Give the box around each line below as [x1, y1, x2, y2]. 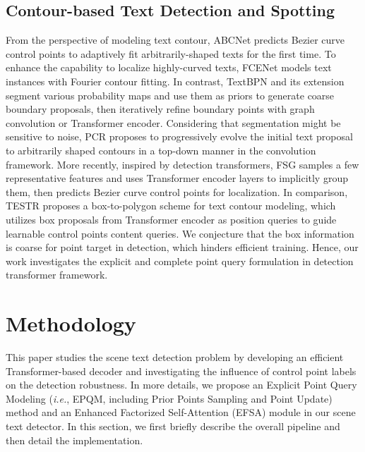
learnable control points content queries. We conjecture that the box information [6, 226, 354, 240]
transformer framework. [6, 267, 108, 282]
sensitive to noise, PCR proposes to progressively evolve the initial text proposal [6, 129, 353, 144]
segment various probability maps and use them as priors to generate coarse [6, 87, 335, 102]
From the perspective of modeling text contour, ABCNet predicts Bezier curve [6, 32, 345, 47]
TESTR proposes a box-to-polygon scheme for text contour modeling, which [6, 198, 336, 213]
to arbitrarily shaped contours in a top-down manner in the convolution [6, 142, 316, 157]
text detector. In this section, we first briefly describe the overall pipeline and [6, 418, 340, 433]
